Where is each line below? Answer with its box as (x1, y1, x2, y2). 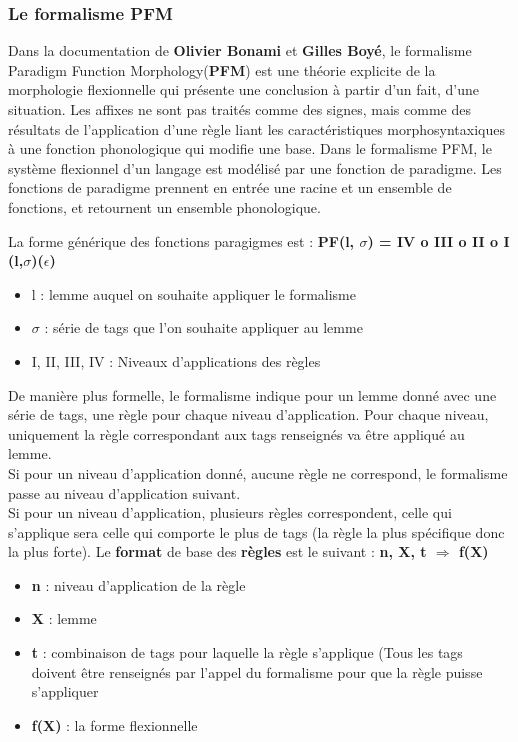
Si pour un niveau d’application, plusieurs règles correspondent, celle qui (8, 502, 452, 523)
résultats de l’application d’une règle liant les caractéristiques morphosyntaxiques (8, 118, 505, 139)
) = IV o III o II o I (367, 230, 510, 251)
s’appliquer (31, 681, 99, 702)
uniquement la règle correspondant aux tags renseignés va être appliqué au (8, 423, 465, 444)
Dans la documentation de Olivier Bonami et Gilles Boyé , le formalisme (8, 40, 472, 61)
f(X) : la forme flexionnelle (31, 714, 198, 735)
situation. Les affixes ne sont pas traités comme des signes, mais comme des (8, 99, 471, 119)
